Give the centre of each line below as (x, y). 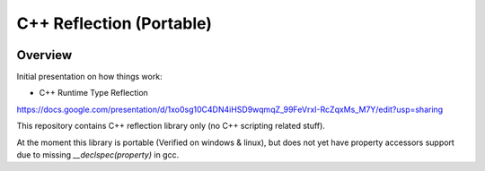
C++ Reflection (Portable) (115, 23)
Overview (44, 55)
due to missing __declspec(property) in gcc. (98, 155)
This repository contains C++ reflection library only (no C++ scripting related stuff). (171, 126)
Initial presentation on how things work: (89, 77)
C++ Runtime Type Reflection (93, 93)
